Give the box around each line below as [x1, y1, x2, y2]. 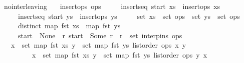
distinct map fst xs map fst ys [18, 20, 121, 31]
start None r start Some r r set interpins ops [18, 30, 182, 40]
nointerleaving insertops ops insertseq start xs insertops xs [4, 1, 220, 11]
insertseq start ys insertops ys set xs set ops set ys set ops [18, 10, 240, 21]
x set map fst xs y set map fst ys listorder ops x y [11, 40, 186, 50]
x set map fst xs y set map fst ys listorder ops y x [32, 49, 207, 60]
